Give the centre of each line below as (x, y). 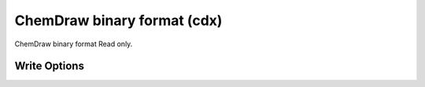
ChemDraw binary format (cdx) (118, 20)
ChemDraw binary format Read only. (74, 44)
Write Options (49, 66)
